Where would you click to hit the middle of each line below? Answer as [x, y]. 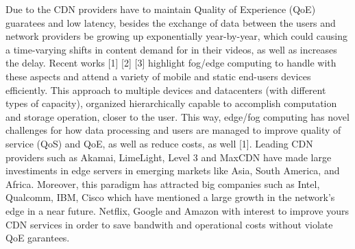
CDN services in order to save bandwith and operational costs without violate [169, 224]
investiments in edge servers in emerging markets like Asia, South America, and [173, 170]
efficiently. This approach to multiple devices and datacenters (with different [166, 90]
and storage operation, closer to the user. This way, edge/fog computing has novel [177, 116]
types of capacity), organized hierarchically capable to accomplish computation [171, 103]
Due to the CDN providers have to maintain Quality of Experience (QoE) [161, 9]
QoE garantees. [38, 238]
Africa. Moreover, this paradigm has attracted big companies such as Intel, [163, 183]
